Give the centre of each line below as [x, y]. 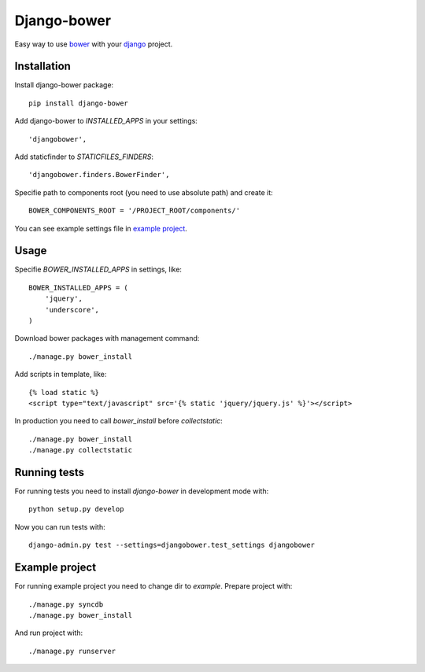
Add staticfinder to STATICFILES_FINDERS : [84, 157]
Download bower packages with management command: [107, 338]
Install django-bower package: [64, 85]
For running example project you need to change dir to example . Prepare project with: [153, 586]
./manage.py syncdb [66, 604]
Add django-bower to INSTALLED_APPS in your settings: [106, 121]
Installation [42, 66]
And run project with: [49, 633]
